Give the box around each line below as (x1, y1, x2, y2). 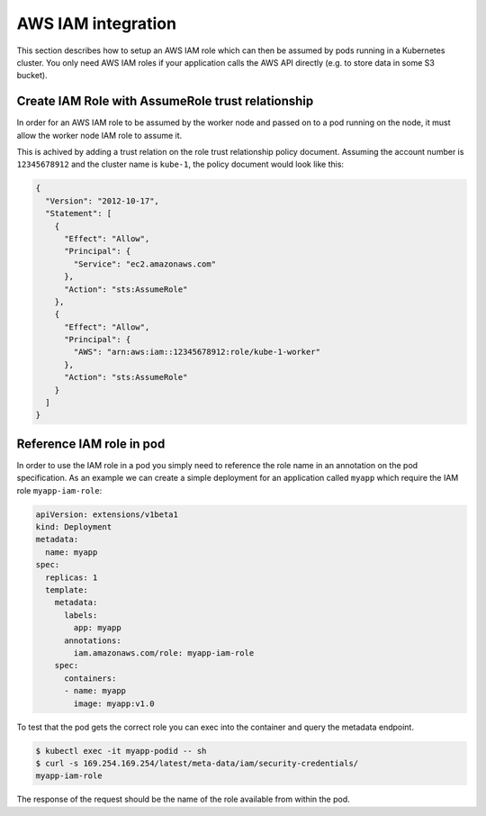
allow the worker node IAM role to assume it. (16, 130, 183, 141)
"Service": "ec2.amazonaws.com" (73, 258, 216, 269)
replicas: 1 (45, 572, 98, 583)
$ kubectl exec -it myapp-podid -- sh (35, 746, 207, 756)
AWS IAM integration (16, 14, 177, 33)
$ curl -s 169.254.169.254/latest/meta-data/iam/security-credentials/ (35, 757, 359, 768)
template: (45, 585, 89, 595)
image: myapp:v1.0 (73, 698, 155, 709)
